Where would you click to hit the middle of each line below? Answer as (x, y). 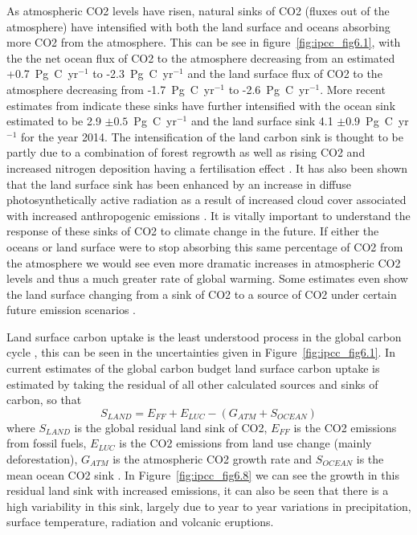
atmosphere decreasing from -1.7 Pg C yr (110, 89)
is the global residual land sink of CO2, (171, 427)
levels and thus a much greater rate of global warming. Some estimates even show (207, 278)
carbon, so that (44, 400)
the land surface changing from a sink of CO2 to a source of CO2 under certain (202, 294)
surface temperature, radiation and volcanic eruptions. (140, 522)
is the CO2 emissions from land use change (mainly (245, 443)
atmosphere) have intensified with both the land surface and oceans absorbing (198, 26)
